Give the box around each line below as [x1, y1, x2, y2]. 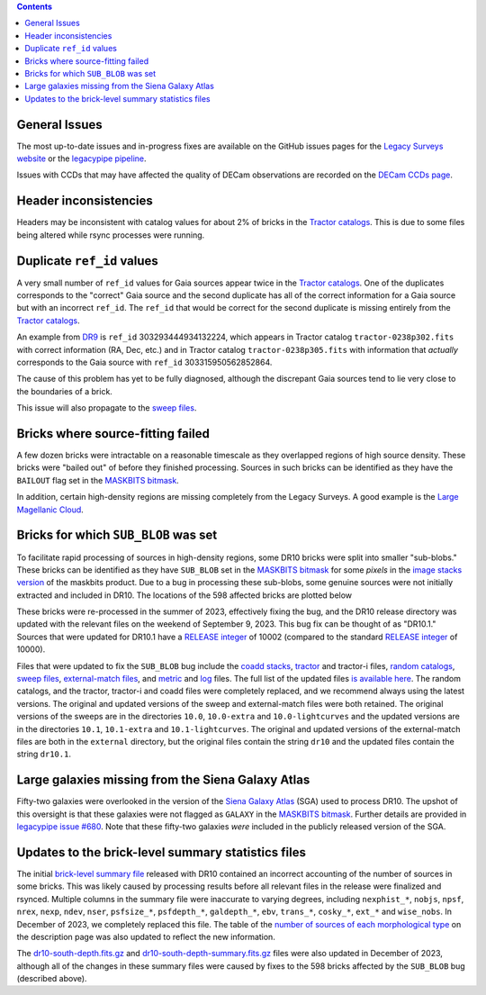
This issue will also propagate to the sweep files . [16, 403, 197, 413]
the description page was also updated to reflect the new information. [16, 931, 276, 942]
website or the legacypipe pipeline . [16, 153, 148, 164]
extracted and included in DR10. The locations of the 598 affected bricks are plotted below [16, 590, 353, 601]
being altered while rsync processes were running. [16, 230, 205, 240]
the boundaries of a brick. [16, 385, 112, 396]
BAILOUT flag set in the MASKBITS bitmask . [16, 475, 179, 485]
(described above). [16, 973, 87, 984]
